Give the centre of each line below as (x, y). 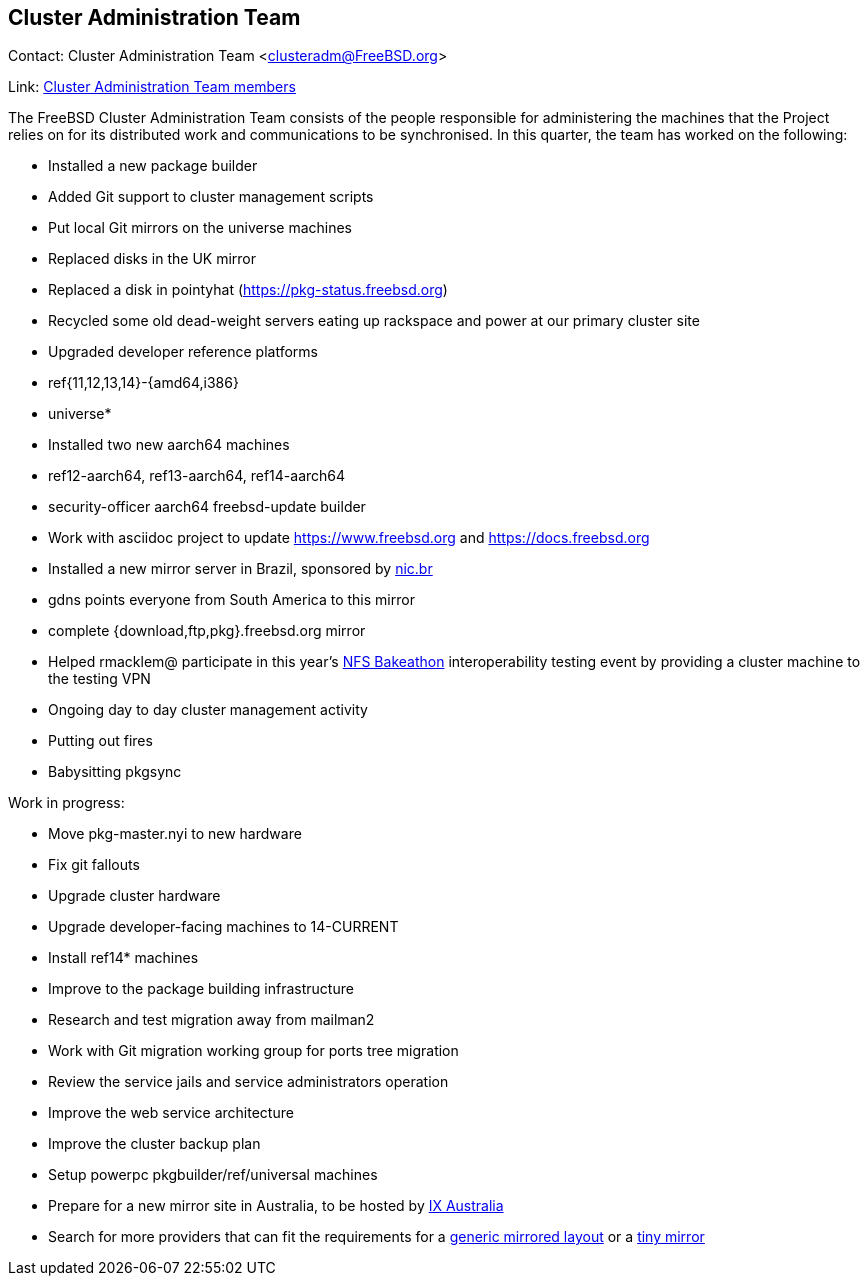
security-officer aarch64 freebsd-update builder (207, 507)
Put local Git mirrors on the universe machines (200, 228)
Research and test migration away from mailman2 (211, 1020)
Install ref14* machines (123, 958)
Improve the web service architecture (171, 1113)
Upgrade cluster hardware (134, 896)
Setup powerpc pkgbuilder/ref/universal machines (213, 1175)
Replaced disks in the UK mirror (152, 259)
